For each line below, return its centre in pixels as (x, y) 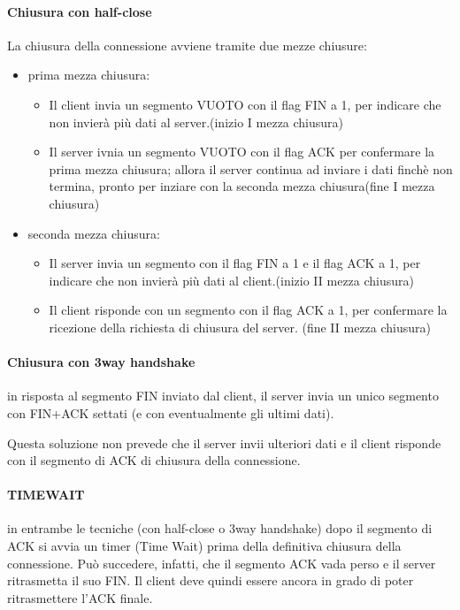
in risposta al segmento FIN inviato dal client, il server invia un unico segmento (223, 396)
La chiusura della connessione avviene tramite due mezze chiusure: (187, 45)
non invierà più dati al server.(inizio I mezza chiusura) (196, 122)
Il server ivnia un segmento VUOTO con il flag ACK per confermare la (242, 152)
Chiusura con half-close (80, 11)
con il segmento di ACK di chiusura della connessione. (154, 460)
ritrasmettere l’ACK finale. (80, 597)
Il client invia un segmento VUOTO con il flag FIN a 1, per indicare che (245, 104)
